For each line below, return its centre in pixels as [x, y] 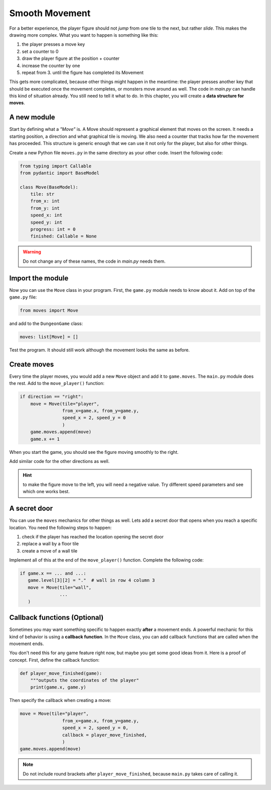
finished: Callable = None [64, 236]
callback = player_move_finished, [105, 735]
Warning [32, 252]
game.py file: [23, 297]
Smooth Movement [50, 13]
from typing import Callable [56, 166]
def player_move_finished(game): [61, 673]
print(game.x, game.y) [58, 687]
